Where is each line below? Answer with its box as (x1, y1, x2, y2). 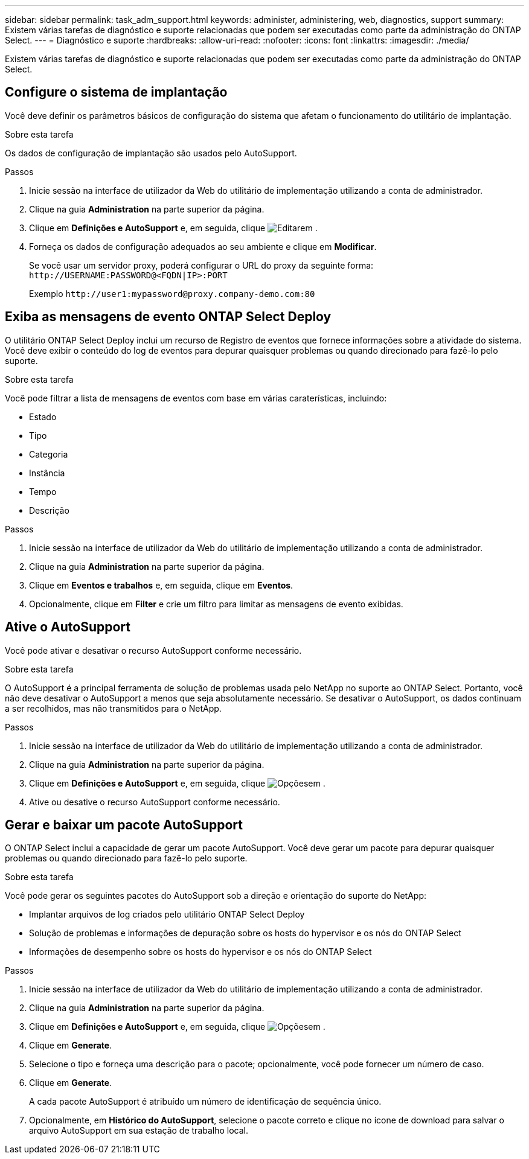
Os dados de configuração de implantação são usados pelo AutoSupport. (5, 147, 297, 158)
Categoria (29, 449, 68, 459)
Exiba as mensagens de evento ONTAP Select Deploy (5, 309, 332, 325)
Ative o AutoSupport (5, 619, 130, 635)
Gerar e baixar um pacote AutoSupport (5, 817, 243, 832)
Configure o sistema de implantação (5, 85, 228, 100)
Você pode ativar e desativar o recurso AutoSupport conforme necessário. (5, 645, 302, 656)
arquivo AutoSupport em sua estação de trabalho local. (29, 1125, 249, 1136)
